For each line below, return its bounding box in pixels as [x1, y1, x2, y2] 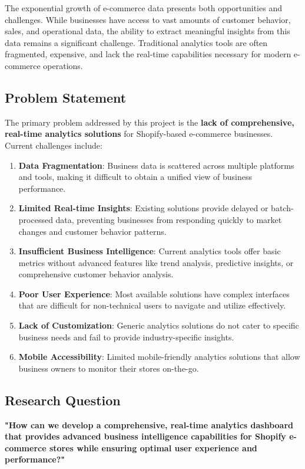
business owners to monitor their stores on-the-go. [18, 362, 199, 374]
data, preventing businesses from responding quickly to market [55, 213, 282, 225]
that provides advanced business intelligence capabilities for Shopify [5, 430, 286, 442]
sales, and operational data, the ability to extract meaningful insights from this [5, 25, 290, 37]
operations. [43, 59, 83, 71]
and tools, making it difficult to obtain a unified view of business [18, 170, 253, 183]
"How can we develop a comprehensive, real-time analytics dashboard [5, 418, 294, 431]
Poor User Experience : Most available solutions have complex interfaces [18, 287, 290, 300]
